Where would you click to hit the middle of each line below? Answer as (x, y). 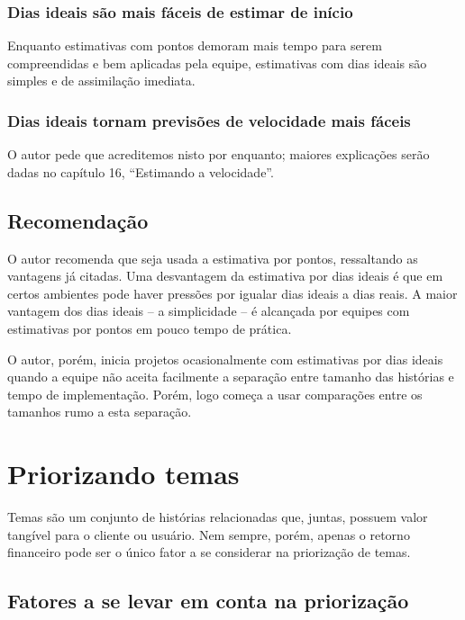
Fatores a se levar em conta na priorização (208, 601)
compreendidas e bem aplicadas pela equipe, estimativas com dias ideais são (217, 63)
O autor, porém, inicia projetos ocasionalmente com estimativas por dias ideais (225, 359)
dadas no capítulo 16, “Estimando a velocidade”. (141, 171)
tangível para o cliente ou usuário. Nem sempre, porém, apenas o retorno (209, 534)
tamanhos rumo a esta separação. (100, 412)
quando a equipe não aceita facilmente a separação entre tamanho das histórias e (231, 377)
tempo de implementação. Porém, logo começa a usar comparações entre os (215, 394)
